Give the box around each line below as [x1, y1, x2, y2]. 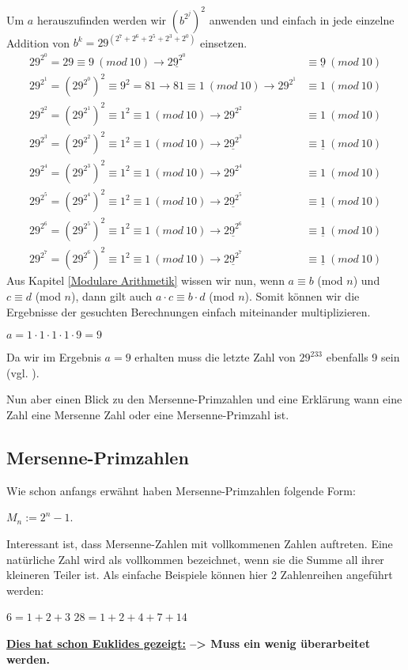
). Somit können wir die [244, 288, 360, 304]
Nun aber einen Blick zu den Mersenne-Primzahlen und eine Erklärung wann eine [6, 391, 402, 407]
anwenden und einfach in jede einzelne [209, 11, 395, 28]
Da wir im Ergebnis [6, 349, 101, 365]
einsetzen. [199, 34, 247, 50]
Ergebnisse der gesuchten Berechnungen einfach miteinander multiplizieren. [6, 303, 371, 320]
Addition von [6, 34, 70, 50]
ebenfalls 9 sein [326, 349, 400, 365]
